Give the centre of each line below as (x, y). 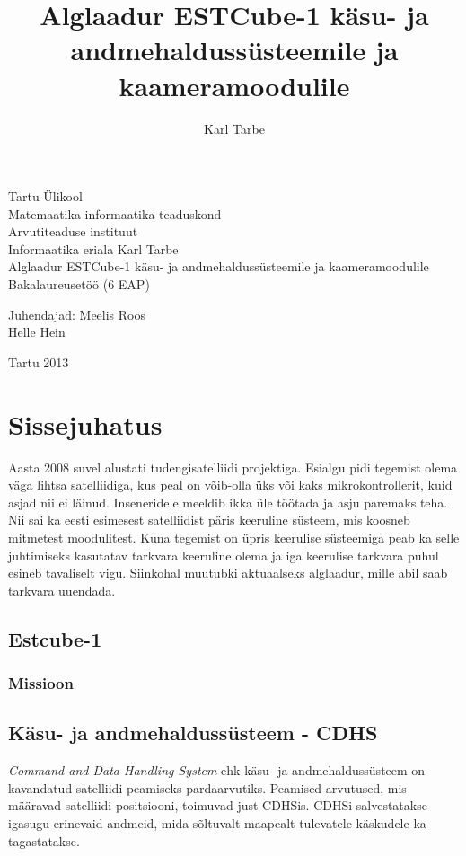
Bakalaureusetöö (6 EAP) (79, 284)
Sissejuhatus (85, 424)
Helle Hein (37, 332)
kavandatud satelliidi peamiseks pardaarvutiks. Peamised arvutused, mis (207, 787)
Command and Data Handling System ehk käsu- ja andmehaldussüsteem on (217, 770)
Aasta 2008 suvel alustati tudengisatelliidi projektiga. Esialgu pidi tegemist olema (233, 467)
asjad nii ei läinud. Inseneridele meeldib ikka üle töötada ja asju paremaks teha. (228, 502)
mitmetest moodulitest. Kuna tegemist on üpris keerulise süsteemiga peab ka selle (234, 537)
